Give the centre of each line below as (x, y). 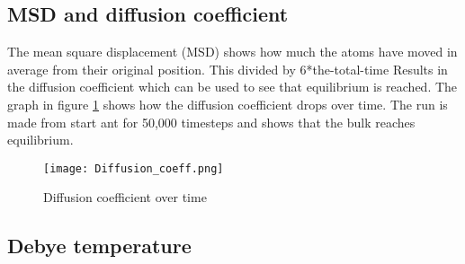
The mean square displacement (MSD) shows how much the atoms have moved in (232, 52)
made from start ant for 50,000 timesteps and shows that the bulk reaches (211, 122)
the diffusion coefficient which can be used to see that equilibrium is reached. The (232, 87)
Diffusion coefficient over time (125, 197)
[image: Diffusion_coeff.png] (134, 168)
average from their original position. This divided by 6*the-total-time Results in (228, 69)
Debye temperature (99, 246)
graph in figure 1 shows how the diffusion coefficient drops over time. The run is (228, 104)
